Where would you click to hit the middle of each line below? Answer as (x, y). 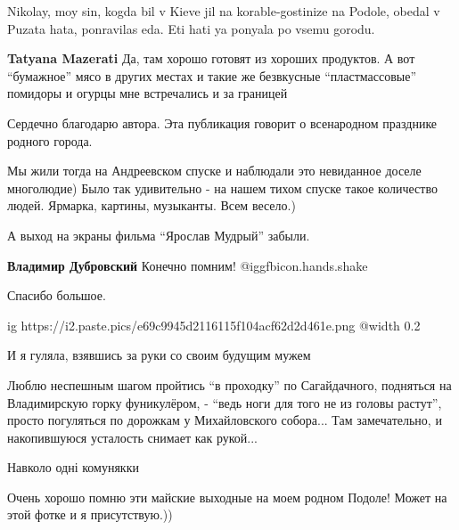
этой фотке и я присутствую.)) (90, 514)
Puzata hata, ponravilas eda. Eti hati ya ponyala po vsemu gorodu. (191, 28)
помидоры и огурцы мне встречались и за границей (148, 93)
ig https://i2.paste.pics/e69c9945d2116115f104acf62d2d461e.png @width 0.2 (214, 325)
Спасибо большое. (57, 295)
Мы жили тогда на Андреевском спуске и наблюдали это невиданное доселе (214, 171)
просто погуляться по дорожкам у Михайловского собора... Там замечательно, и (225, 420)
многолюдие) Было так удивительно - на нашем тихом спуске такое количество (222, 188)
